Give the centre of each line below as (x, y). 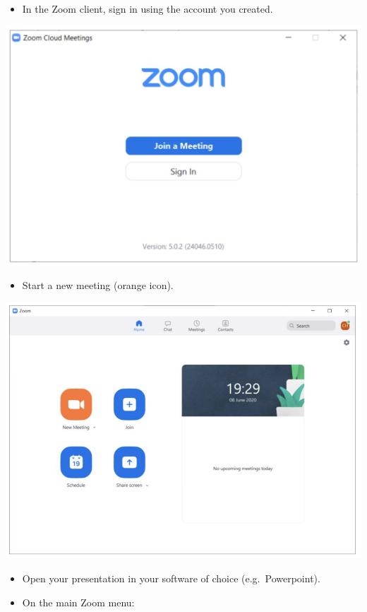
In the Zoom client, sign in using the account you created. (148, 8)
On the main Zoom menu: (78, 602)
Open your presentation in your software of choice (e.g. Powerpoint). (171, 578)
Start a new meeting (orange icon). (98, 285)
